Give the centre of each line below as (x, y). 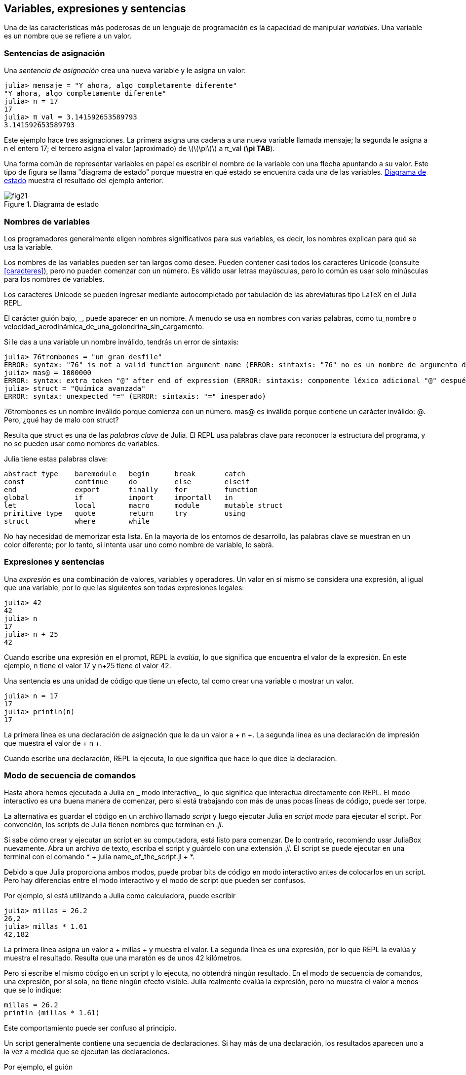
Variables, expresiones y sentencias (95, 9)
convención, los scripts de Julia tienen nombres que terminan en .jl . (114, 825)
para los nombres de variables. (54, 279)
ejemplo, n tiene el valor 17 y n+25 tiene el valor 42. (88, 665)
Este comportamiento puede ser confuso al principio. (90, 1028)
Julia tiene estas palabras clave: (56, 459)
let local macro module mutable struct (143, 505)
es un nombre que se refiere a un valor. (68, 36)
